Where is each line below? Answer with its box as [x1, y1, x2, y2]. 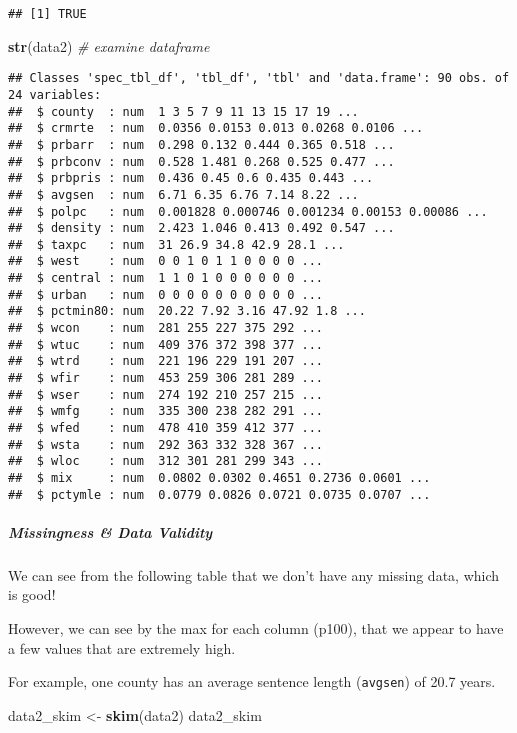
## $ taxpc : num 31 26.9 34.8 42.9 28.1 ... [8, 237, 345, 252]
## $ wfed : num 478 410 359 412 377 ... [8, 421, 323, 436]
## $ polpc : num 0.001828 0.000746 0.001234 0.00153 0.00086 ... [8, 204, 488, 219]
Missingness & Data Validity [8, 521, 213, 542]
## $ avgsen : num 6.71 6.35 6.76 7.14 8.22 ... [8, 187, 359, 202]
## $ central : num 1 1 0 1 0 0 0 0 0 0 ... [8, 271, 323, 286]
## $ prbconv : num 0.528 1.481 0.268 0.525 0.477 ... [8, 154, 395, 169]
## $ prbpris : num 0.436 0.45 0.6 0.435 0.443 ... [8, 171, 374, 186]
